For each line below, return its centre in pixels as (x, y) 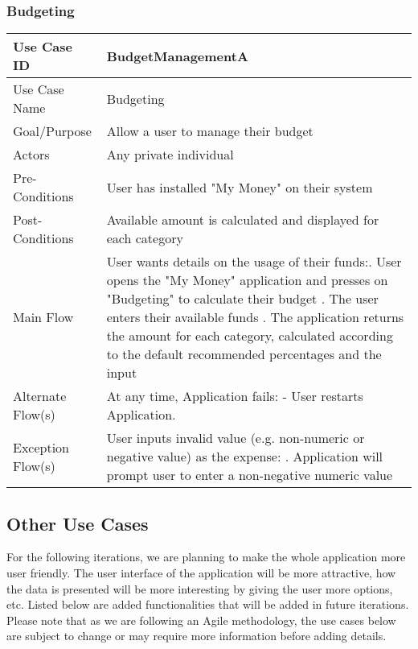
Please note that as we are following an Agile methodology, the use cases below (201, 620)
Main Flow (43, 317)
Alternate (40, 396)
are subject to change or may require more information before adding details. (197, 636)
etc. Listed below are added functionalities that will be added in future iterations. (208, 604)
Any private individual (170, 155)
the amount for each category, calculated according (250, 336)
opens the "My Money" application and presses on (247, 280)
